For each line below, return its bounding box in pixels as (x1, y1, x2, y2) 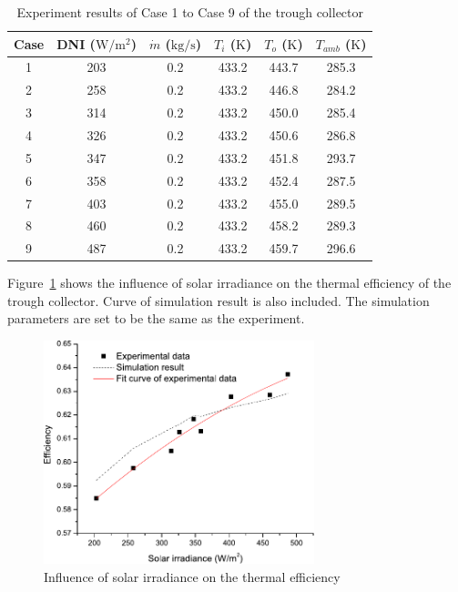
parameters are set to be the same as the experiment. (7, 309, 305, 328)
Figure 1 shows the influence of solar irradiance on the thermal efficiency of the (7, 273, 452, 292)
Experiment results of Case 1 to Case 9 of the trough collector (16, 3, 364, 21)
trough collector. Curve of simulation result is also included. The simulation (7, 291, 430, 310)
